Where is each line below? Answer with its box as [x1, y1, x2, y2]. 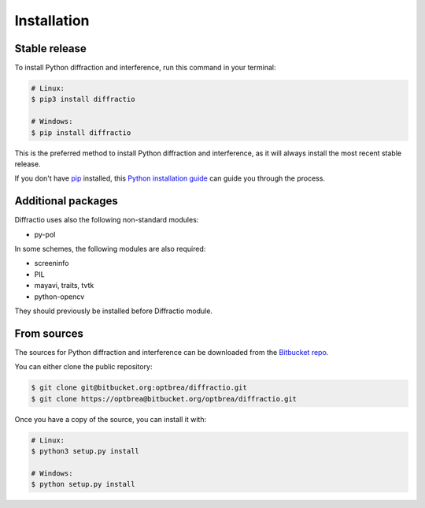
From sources [14, 327, 84, 340]
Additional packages [14, 194, 118, 208]
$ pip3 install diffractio [31, 95, 135, 104]
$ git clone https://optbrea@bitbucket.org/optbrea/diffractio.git [31, 394, 297, 403]
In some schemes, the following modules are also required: [14, 245, 206, 254]
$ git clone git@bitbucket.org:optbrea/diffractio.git [31, 383, 247, 392]
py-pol [34, 230, 56, 239]
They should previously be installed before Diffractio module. [14, 306, 213, 316]
